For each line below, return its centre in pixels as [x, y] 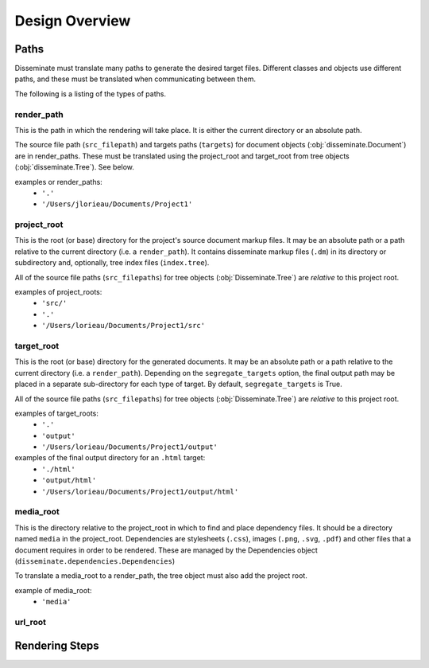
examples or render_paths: [58, 182]
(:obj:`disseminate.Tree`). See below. [75, 167]
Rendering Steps [57, 645]
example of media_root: [53, 590]
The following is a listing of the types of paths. [91, 94]
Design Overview [73, 21]
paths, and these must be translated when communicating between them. [135, 79]
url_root [31, 622]
